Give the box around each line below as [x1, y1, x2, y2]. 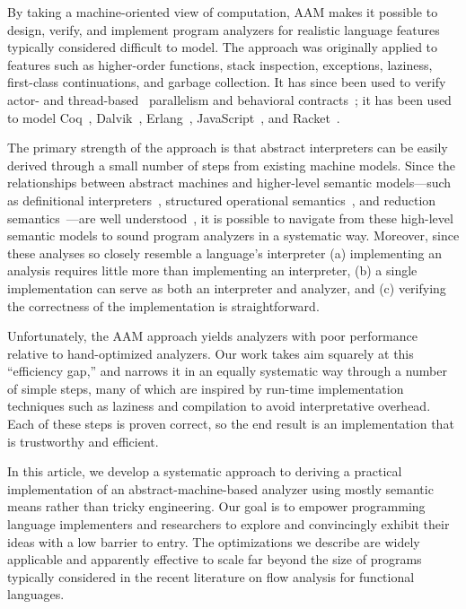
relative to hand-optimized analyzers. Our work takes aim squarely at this [7, 344, 414, 362]
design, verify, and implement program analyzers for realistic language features [7, 20, 440, 39]
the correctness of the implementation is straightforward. [7, 296, 320, 315]
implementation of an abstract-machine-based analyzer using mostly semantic [7, 479, 434, 498]
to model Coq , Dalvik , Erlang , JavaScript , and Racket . [7, 108, 340, 126]
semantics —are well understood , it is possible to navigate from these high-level [7, 208, 453, 227]
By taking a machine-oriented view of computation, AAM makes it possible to [7, 3, 438, 21]
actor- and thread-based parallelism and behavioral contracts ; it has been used [7, 90, 452, 109]
